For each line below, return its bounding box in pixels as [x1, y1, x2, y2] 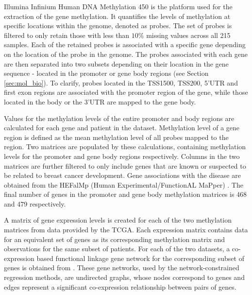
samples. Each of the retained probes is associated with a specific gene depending [4, 39, 246, 50]
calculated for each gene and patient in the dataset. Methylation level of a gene [4, 122, 240, 133]
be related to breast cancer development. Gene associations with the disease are [4, 170, 241, 180]
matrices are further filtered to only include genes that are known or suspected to [4, 160, 246, 171]
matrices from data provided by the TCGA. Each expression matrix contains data [4, 225, 248, 235]
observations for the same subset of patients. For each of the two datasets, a [4, 243, 230, 254]
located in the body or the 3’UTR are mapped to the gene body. [4, 96, 196, 106]
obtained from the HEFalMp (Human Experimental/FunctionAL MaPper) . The [4, 179, 243, 190]
